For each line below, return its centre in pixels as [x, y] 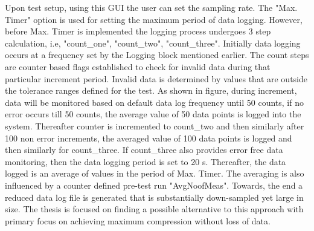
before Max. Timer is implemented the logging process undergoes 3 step [138, 31]
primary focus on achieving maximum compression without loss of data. [138, 220]
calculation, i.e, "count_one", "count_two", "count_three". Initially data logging [153, 43]
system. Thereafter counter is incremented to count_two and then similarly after [155, 125]
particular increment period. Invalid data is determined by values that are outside [156, 78]
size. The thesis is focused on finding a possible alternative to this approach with [154, 209]
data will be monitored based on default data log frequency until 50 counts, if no [154, 102]
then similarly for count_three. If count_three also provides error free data [144, 150]
